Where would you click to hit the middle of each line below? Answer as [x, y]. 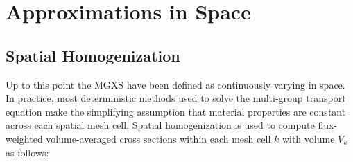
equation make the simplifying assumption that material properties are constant [176, 111]
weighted [24, 138]
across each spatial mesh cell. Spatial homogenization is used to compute [160, 125]
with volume [308, 138]
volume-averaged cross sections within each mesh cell [158, 138]
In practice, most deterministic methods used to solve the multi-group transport [176, 98]
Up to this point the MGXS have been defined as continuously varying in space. [175, 84]
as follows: [27, 152]
